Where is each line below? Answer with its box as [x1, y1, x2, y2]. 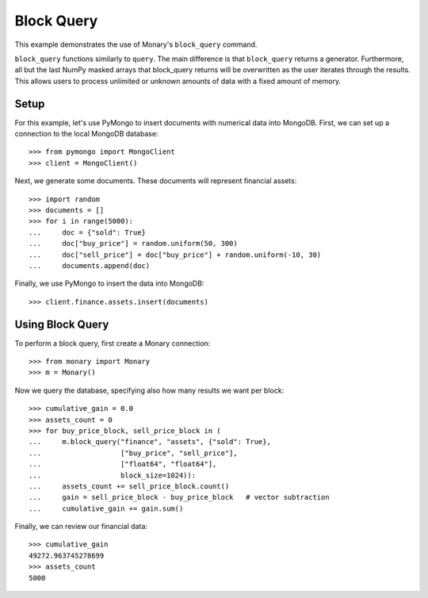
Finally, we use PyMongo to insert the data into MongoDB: [14, 278, 204, 289]
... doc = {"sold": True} [29, 228, 147, 237]
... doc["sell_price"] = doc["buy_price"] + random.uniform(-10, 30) [29, 250, 322, 259]
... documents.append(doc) [29, 261, 151, 270]
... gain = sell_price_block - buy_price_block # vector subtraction [29, 493, 330, 502]
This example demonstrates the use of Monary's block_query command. [14, 40, 258, 49]
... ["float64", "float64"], [29, 460, 217, 469]
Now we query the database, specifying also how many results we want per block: [14, 385, 285, 395]
